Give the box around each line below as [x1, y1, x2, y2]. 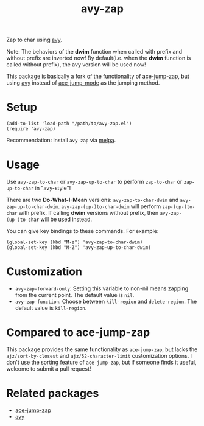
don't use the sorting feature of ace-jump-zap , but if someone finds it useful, [6, 358, 197, 366]
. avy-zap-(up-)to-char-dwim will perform [58, 203, 161, 210]
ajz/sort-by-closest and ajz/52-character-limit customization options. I [6, 352, 192, 359]
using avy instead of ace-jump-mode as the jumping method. [6, 79, 160, 86]
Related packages [6, 386, 99, 400]
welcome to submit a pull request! [6, 365, 91, 372]
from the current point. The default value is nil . [15, 292, 135, 298]
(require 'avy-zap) [6, 126, 56, 132]
